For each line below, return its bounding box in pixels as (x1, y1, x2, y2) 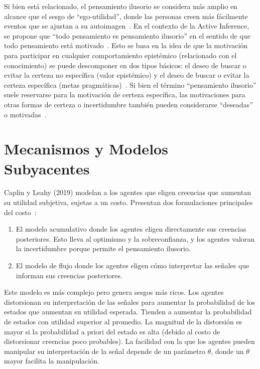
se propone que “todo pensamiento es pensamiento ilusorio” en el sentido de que (4, 30, 250, 41)
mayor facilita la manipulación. (4, 355, 99, 366)
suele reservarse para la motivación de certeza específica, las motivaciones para (4, 89, 245, 100)
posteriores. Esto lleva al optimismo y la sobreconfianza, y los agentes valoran (16, 233, 255, 244)
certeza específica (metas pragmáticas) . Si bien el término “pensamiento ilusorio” (4, 79, 256, 90)
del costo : (4, 207, 37, 217)
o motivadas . (4, 109, 47, 119)
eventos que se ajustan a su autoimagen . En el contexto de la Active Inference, (4, 21, 249, 31)
